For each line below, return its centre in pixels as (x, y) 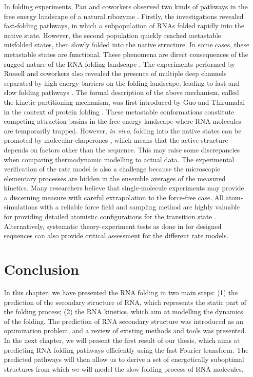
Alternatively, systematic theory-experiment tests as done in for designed (113, 226)
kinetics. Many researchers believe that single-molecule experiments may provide (124, 188)
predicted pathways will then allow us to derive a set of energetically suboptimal (124, 359)
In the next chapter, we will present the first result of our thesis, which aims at (122, 340)
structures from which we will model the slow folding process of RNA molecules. (124, 368)
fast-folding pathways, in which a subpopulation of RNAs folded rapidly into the (124, 26)
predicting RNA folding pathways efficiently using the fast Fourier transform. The (126, 349)
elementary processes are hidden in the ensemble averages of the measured (115, 178)
